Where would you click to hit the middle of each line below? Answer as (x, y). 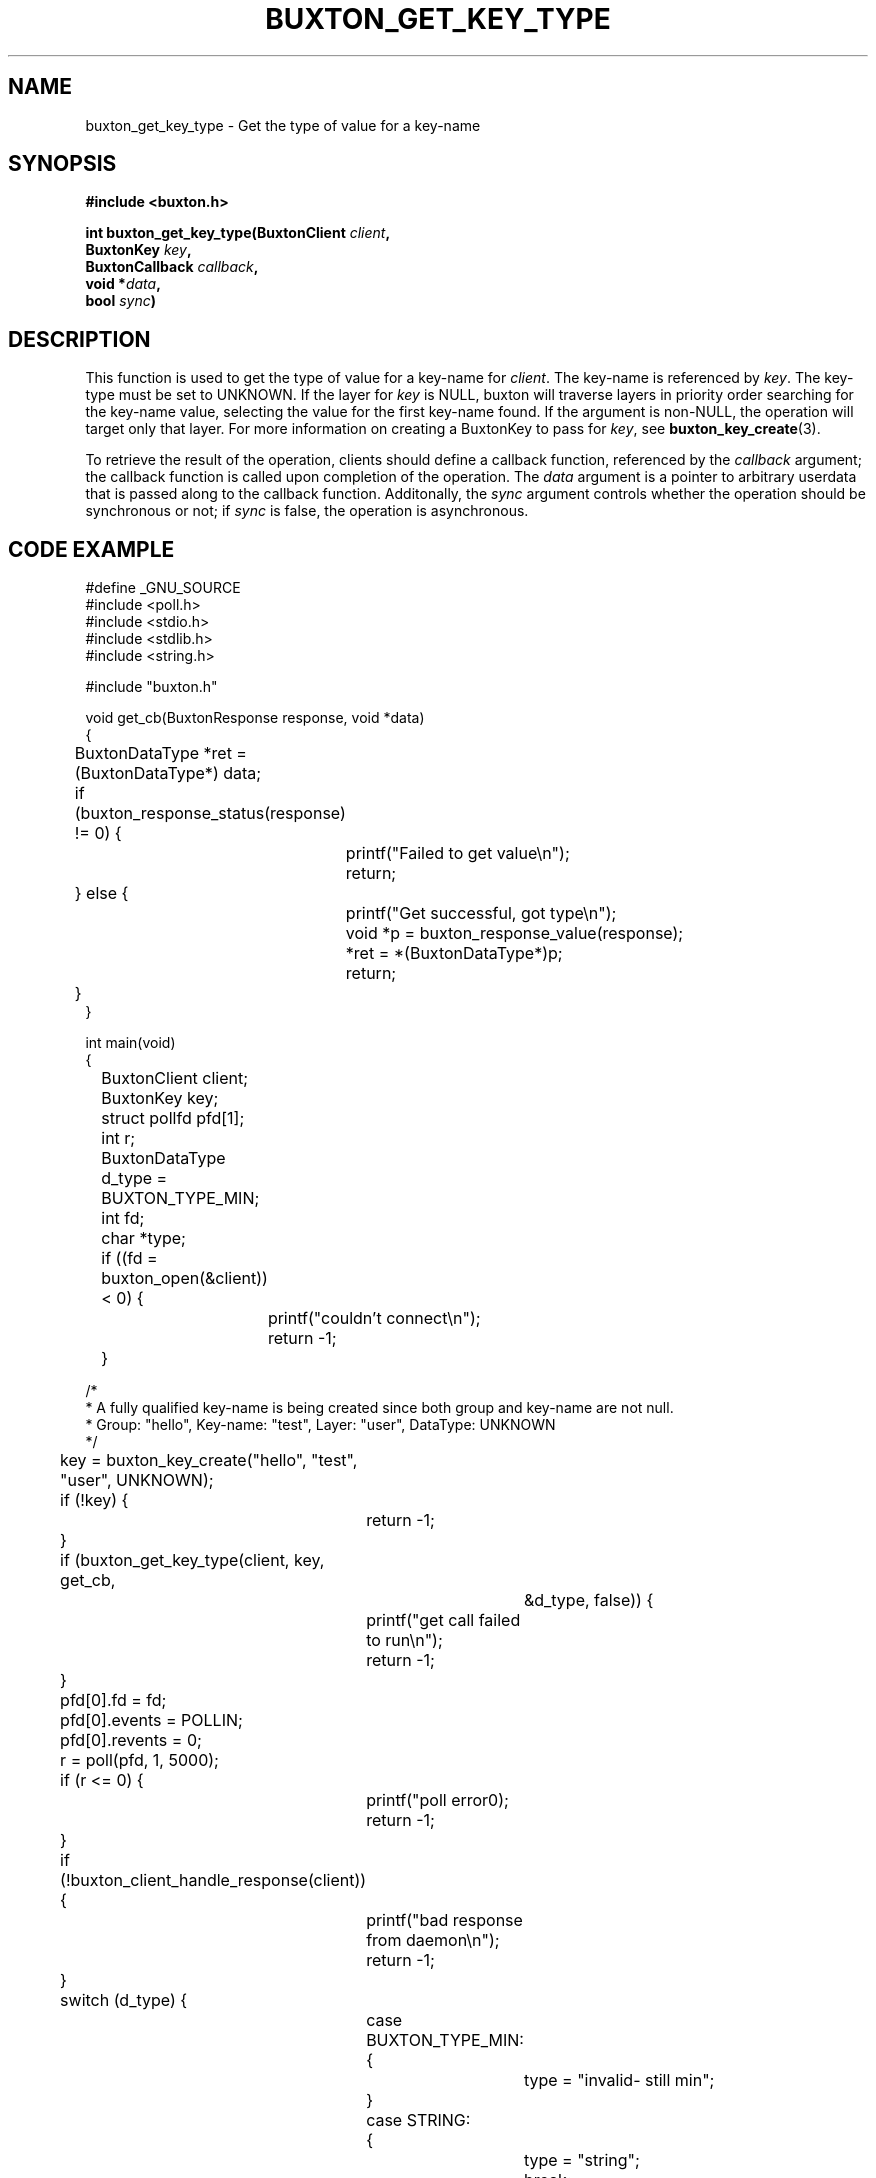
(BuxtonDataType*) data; (168, 773)
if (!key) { (94, 1500)
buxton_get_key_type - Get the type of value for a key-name (283, 125)
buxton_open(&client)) (184, 1278)
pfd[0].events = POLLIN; (151, 1720)
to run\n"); (404, 1640)
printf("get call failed (443, 1620)
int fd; (123, 1218)
